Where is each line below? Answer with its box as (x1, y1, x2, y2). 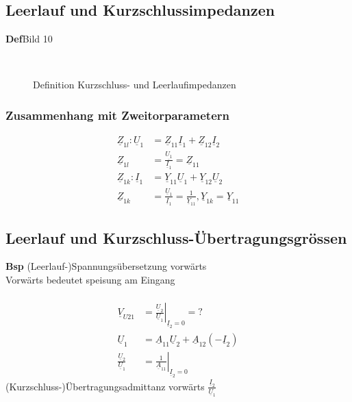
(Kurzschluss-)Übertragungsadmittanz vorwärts (5, 379, 205, 393)
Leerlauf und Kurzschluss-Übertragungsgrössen (5, 227, 347, 248)
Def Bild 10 (5, 32, 53, 46)
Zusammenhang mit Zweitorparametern (5, 106, 229, 123)
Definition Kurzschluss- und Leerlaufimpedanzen (33, 77, 236, 92)
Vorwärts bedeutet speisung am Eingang (5, 272, 175, 286)
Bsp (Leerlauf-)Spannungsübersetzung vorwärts (5, 259, 207, 273)
